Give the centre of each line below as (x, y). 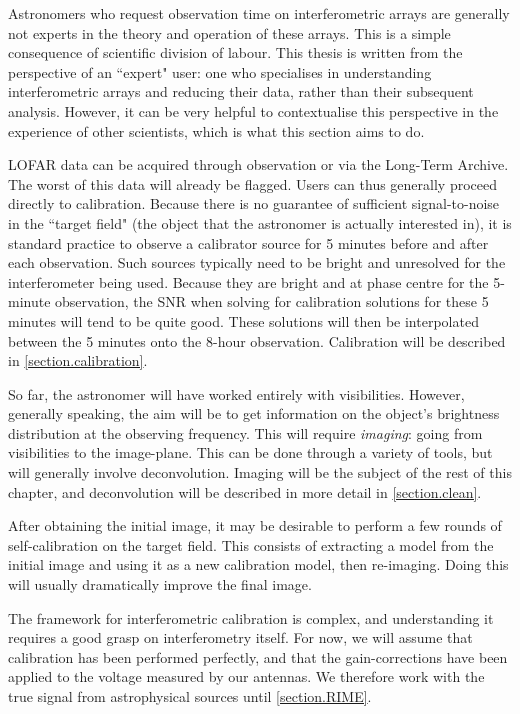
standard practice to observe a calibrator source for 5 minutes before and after (248, 242)
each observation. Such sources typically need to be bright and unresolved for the (257, 262)
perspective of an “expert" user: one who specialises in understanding (220, 71)
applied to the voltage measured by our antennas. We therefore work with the (246, 676)
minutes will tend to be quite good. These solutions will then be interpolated (243, 320)
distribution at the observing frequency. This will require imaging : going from (245, 432)
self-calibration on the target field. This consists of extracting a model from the (251, 544)
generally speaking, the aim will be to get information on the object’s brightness (254, 413)
